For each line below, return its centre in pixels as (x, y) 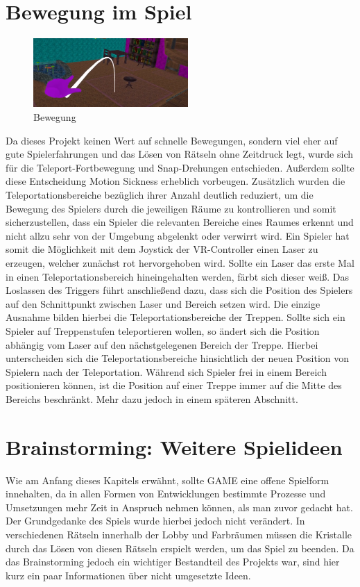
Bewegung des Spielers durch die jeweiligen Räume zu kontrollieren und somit (171, 208)
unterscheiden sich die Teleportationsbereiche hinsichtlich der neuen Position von (178, 358)
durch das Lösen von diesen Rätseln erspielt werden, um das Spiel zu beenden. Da (180, 548)
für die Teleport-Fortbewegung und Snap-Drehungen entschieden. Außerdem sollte (180, 167)
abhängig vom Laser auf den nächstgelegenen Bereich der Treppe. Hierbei (162, 344)
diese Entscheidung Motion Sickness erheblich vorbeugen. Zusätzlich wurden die (175, 181)
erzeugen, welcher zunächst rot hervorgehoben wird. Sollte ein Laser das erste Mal (180, 263)
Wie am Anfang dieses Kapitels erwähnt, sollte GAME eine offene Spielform (168, 480)
